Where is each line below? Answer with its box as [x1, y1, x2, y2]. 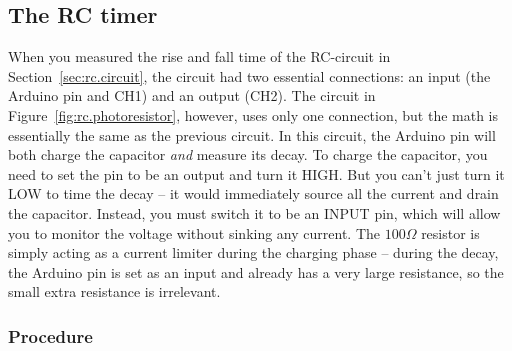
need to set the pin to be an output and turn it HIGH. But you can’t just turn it [8, 163, 505, 184]
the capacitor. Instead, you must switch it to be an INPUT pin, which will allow [8, 202, 501, 223]
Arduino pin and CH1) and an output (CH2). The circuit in [8, 85, 376, 106]
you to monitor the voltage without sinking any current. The [8, 222, 380, 243]
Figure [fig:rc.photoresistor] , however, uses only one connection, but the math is [8, 104, 499, 125]
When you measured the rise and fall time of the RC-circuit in [8, 46, 391, 67]
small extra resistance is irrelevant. [8, 281, 221, 302]
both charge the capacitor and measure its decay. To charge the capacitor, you [8, 144, 488, 165]
